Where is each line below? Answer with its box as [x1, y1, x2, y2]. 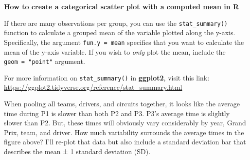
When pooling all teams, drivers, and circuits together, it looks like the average [4, 99, 240, 108]
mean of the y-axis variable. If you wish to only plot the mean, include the [4, 46, 226, 57]
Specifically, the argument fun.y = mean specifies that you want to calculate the [4, 37, 244, 47]
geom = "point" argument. [4, 56, 85, 66]
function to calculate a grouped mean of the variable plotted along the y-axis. [4, 27, 235, 38]
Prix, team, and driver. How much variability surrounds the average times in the [4, 127, 244, 137]
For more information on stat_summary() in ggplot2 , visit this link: [4, 72, 210, 82]
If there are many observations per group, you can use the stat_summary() [4, 18, 228, 28]
